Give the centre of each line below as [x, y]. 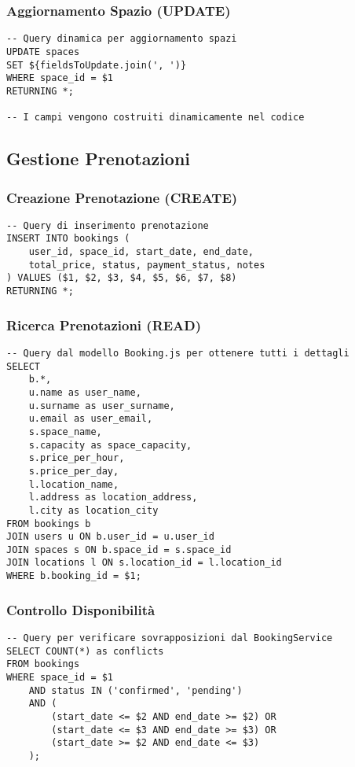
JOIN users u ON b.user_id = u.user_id [110, 537]
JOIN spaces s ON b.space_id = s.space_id [119, 549]
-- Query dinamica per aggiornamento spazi [122, 39]
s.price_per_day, [74, 471]
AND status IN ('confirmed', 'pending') [135, 690]
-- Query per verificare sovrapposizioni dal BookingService [170, 638]
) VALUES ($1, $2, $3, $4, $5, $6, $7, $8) [122, 278]
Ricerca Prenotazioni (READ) [104, 324]
